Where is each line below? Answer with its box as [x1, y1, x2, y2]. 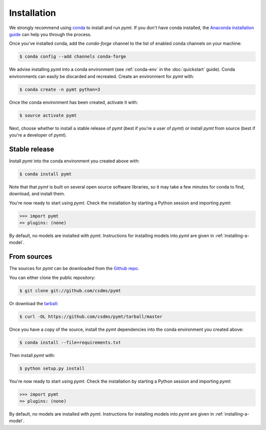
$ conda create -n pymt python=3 [19, 86, 100, 92]
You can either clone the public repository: [9, 274, 96, 280]
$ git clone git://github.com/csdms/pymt [19, 288, 121, 293]
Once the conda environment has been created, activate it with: [9, 99, 138, 105]
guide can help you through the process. [9, 31, 92, 37]
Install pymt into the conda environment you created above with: [9, 158, 140, 164]
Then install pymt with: [9, 352, 55, 358]
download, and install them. [9, 191, 66, 197]
